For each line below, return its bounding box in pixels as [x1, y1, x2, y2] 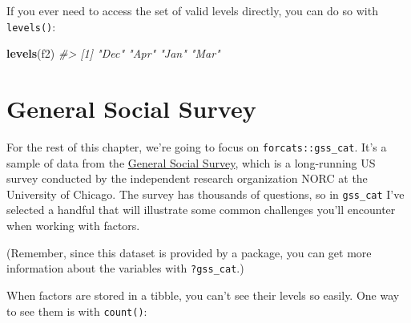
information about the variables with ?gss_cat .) [6, 260, 244, 277]
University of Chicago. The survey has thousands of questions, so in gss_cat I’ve [6, 185, 405, 202]
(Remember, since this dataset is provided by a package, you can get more [6, 244, 372, 260]
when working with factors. [6, 217, 140, 234]
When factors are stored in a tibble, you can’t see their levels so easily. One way [6, 286, 400, 303]
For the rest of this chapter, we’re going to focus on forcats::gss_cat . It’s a [6, 138, 387, 155]
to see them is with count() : [6, 302, 147, 319]
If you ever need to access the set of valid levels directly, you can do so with [6, 2, 378, 18]
